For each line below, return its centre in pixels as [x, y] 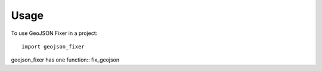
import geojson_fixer [53, 46]
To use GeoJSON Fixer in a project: [54, 33]
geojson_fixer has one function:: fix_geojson [65, 60]
